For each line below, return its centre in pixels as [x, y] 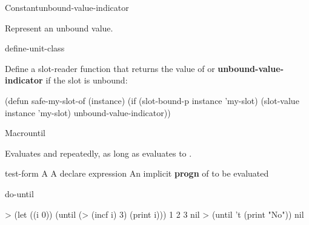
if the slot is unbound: [87, 80]
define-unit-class [35, 48]
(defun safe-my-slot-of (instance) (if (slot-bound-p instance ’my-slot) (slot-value [152, 100]
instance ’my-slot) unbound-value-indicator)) [88, 112]
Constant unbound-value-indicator [67, 7]
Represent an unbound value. [59, 28]
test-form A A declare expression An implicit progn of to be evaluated [137, 173]
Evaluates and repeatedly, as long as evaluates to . [98, 153]
